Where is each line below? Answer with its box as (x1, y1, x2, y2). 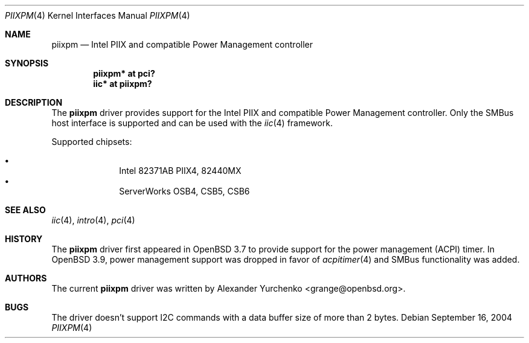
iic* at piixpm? (93, 79, 152, 89)
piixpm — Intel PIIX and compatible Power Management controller (51, 39, 313, 50)
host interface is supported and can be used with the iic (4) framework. (51, 118, 333, 128)
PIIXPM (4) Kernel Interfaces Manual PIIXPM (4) (5, 10, 190, 21)
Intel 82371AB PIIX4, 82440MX (119, 165, 242, 176)
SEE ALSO (5, 205, 46, 215)
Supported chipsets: (51, 136, 132, 147)
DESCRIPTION (5, 97, 63, 107)
